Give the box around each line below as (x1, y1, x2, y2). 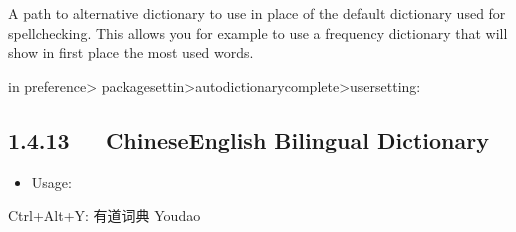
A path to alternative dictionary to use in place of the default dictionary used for (8, 3, 506, 23)
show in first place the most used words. (8, 42, 254, 63)
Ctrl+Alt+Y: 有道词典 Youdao (8, 205, 201, 226)
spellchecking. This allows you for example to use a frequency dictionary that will (8, 22, 508, 43)
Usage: (31, 171, 72, 192)
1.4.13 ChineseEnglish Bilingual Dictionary (8, 124, 489, 155)
